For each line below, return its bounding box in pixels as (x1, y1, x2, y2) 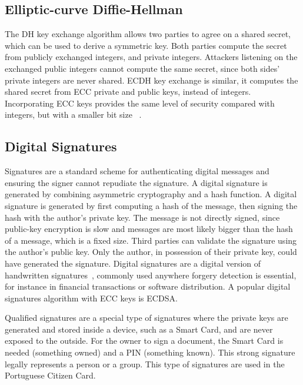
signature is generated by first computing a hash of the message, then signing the (5, 199, 298, 211)
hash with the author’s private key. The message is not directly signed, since (5, 211, 280, 223)
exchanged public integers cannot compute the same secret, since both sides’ (5, 62, 280, 74)
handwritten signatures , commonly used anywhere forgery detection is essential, (5, 268, 297, 281)
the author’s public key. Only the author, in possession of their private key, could (5, 245, 297, 258)
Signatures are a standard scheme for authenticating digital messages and (5, 165, 269, 177)
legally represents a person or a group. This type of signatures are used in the (5, 357, 285, 370)
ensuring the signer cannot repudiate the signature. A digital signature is (5, 176, 268, 188)
